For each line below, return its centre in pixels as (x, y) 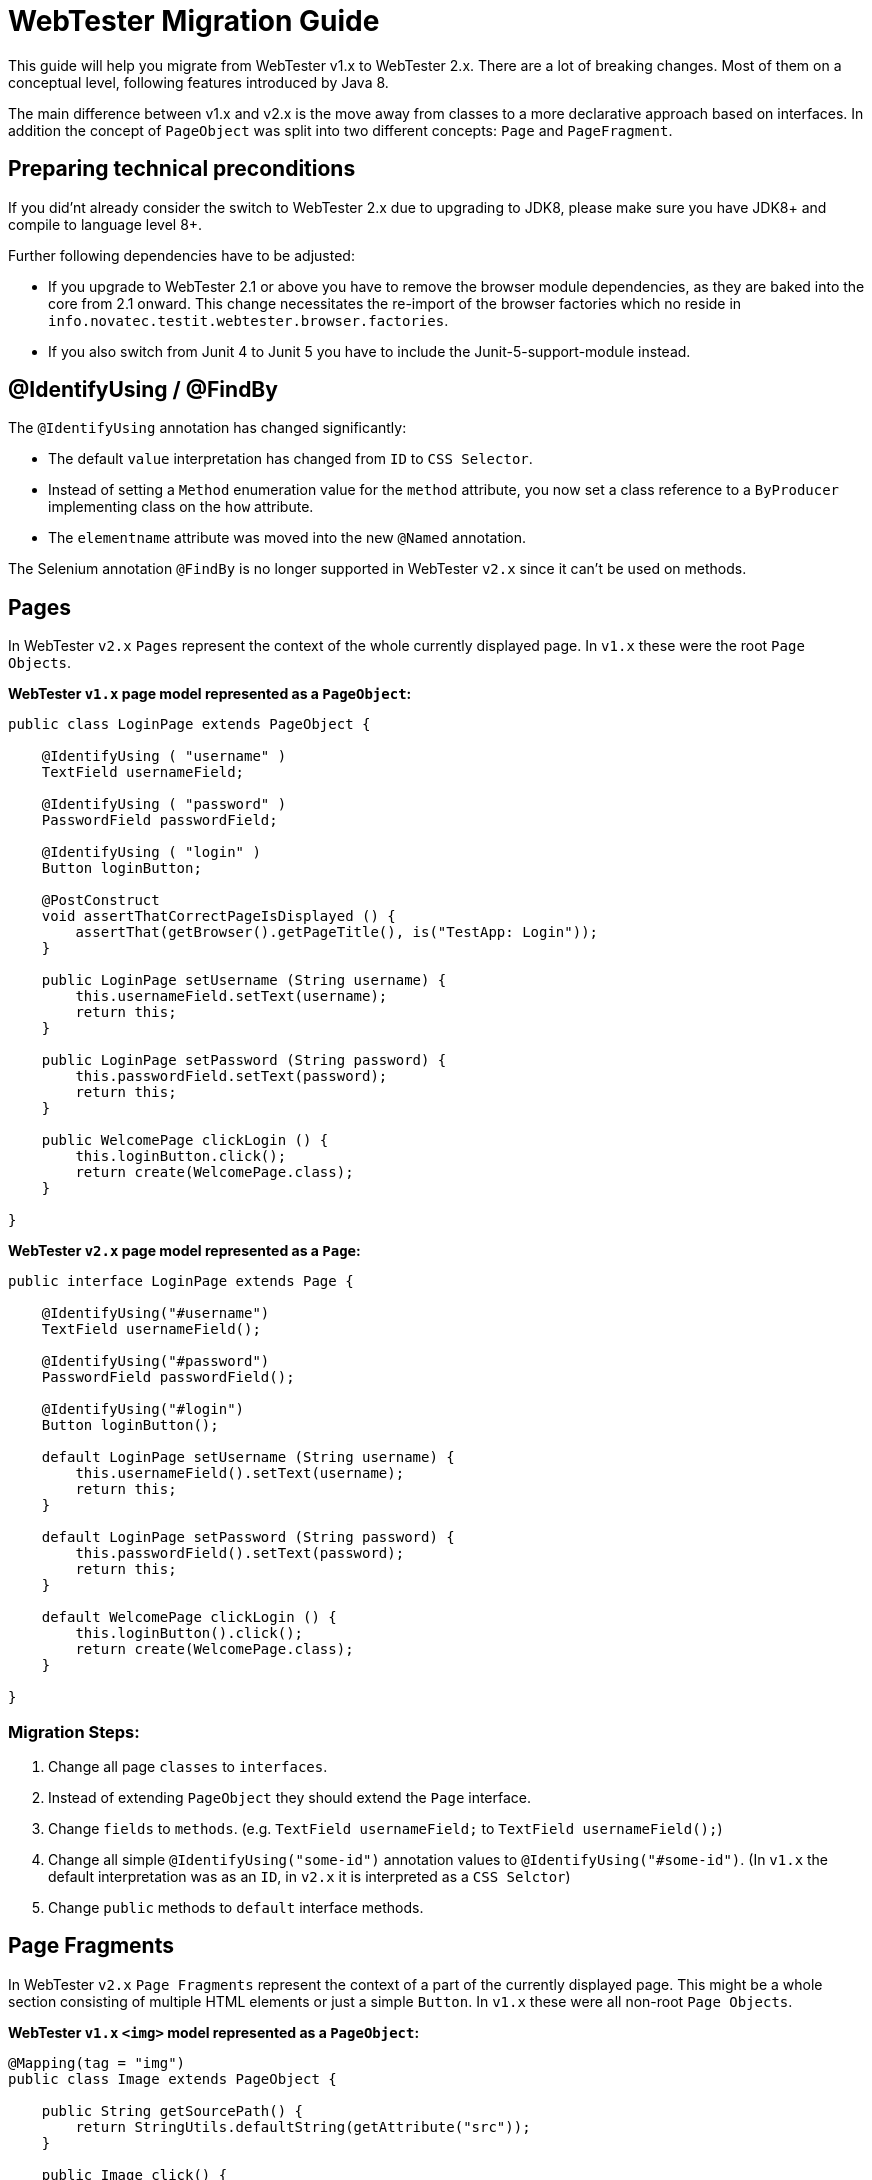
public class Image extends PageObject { (172, 2078)
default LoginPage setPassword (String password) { (248, 1537)
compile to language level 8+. (105, 224)
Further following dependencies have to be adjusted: (181, 255)
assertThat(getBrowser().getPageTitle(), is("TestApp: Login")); (337, 932)
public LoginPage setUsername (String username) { (244, 980)
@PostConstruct (100, 900)
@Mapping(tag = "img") (97, 2062)
